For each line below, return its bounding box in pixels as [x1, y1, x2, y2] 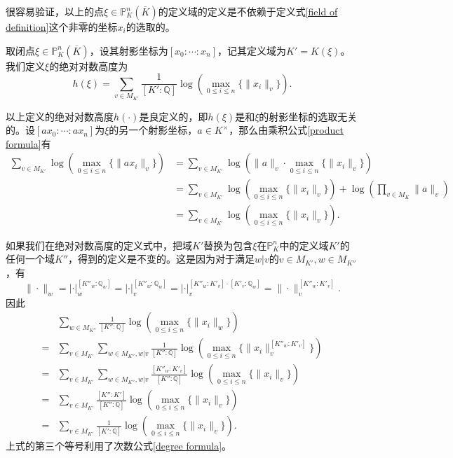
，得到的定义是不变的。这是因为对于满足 [68, 251, 255, 266]
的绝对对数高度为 [49, 58, 128, 73]
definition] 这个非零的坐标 [6, 20, 118, 34]
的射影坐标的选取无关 [259, 109, 358, 123]
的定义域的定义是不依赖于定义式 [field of [158, 4, 338, 18]
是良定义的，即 [139, 109, 208, 123]
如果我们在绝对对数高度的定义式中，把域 [6, 237, 192, 252]
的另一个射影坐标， [109, 123, 198, 137]
